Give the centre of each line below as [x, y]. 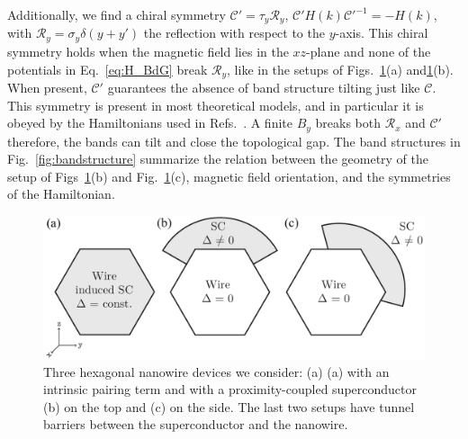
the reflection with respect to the [234, 33]
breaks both [348, 123]
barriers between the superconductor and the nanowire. [196, 424]
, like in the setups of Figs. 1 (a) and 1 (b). [340, 69]
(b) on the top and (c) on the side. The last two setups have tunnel [229, 406]
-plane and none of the [369, 51]
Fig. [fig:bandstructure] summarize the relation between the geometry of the [218, 159]
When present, [47, 87]
